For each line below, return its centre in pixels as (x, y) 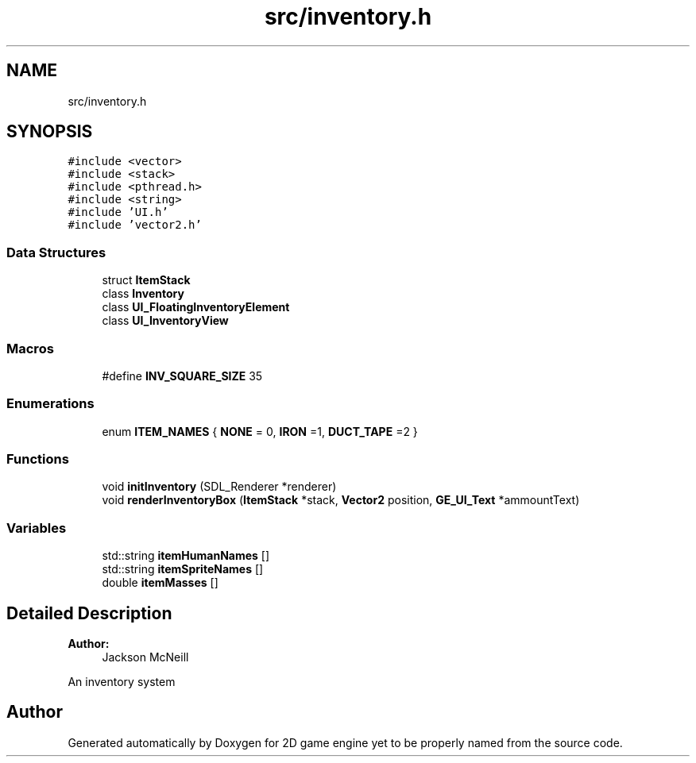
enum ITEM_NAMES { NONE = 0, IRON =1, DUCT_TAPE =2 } (260, 431)
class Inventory (143, 294)
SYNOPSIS (50, 132)
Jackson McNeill (145, 657)
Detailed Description (89, 613)
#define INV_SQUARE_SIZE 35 (182, 376)
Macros (30, 348)
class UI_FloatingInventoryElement (196, 307)
